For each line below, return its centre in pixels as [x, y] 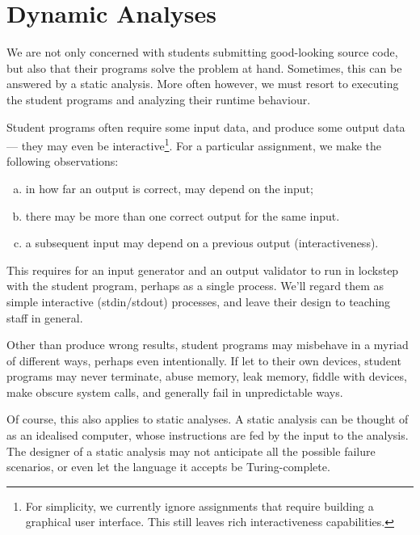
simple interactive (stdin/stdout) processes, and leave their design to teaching [199, 301]
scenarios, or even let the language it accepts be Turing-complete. [168, 467]
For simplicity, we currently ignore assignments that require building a [199, 506]
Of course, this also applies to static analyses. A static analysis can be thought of [208, 419]
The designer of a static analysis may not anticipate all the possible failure [191, 451]
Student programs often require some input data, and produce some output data [206, 126]
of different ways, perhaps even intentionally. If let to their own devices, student [204, 360]
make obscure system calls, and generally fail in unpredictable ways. [175, 392]
